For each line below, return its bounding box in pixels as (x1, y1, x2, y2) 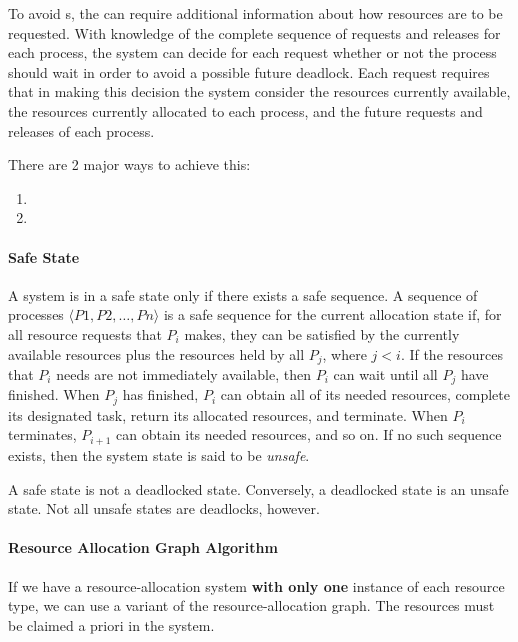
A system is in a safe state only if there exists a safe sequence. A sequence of (8, 284, 478, 305)
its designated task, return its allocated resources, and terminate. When (8, 404, 448, 425)
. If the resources (400, 343, 503, 364)
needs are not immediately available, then (56, 363, 312, 384)
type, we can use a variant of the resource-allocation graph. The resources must (8, 595, 495, 616)
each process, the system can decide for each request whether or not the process (8, 42, 497, 63)
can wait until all (333, 363, 438, 384)
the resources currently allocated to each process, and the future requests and (8, 100, 483, 121)
